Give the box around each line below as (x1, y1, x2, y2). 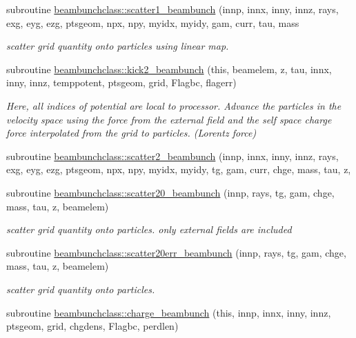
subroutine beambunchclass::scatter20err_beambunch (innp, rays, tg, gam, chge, (6, 245, 346, 259)
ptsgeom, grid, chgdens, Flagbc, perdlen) (6, 319, 179, 333)
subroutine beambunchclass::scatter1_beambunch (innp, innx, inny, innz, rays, (6, 2, 339, 16)
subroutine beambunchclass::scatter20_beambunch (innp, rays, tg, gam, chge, (6, 185, 335, 199)
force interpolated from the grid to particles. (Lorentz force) (6, 126, 257, 140)
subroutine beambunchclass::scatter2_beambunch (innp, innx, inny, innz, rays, (6, 148, 339, 163)
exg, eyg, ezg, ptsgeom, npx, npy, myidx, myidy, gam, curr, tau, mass (6, 15, 299, 30)
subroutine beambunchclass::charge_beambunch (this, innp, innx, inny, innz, (6, 305, 331, 319)
